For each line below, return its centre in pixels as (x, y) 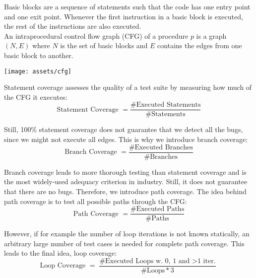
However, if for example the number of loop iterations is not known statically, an (127, 234)
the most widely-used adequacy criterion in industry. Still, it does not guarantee (126, 181)
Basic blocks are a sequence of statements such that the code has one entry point (127, 6)
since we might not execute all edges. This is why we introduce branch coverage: (126, 139)
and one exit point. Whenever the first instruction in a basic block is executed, (124, 16)
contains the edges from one (200, 45)
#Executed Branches (161, 147)
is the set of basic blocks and (104, 45)
